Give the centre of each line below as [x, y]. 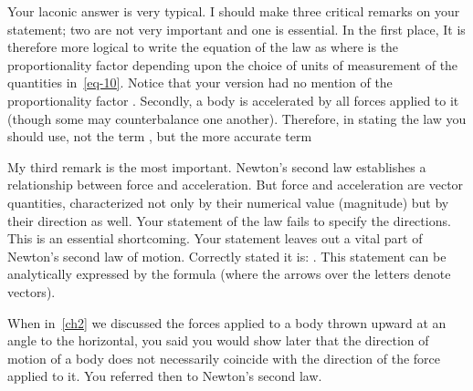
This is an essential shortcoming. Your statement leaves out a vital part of [215, 238]
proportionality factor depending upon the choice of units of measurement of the [233, 64]
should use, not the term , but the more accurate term [160, 136]
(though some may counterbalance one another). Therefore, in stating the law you [237, 118]
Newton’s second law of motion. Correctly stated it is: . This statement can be [227, 256]
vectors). [32, 291]
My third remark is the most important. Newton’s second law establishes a [217, 166]
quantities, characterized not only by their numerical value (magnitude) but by [228, 202]
